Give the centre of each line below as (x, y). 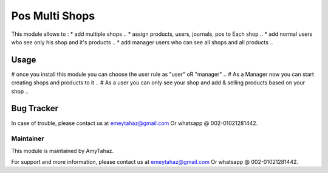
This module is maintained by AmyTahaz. (63, 151)
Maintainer (28, 138)
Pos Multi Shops (53, 16)
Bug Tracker (35, 108)
